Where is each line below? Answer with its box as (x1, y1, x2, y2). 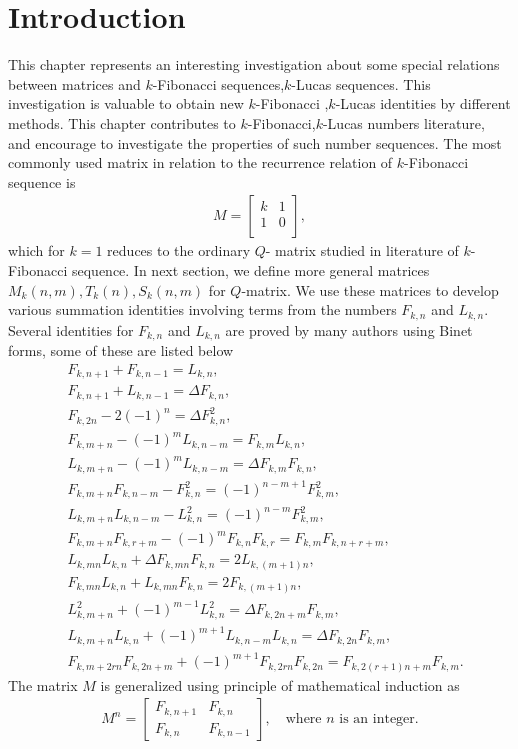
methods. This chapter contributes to (8, 112, 236, 133)
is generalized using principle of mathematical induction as (100, 674, 460, 695)
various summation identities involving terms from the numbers (8, 299, 397, 320)
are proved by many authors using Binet (225, 319, 473, 340)
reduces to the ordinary (107, 240, 251, 261)
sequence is (8, 171, 76, 192)
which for (8, 240, 65, 261)
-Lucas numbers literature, (322, 112, 485, 133)
